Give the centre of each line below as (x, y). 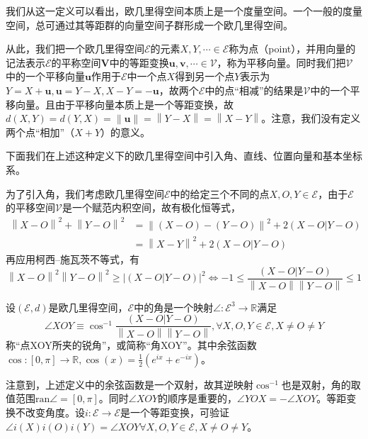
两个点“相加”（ (40, 132)
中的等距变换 (139, 62)
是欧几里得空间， (88, 307)
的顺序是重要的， (198, 398)
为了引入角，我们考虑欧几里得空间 (85, 193)
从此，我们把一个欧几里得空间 (75, 49)
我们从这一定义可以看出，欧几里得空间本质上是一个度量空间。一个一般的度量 (184, 11)
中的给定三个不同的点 (220, 193)
